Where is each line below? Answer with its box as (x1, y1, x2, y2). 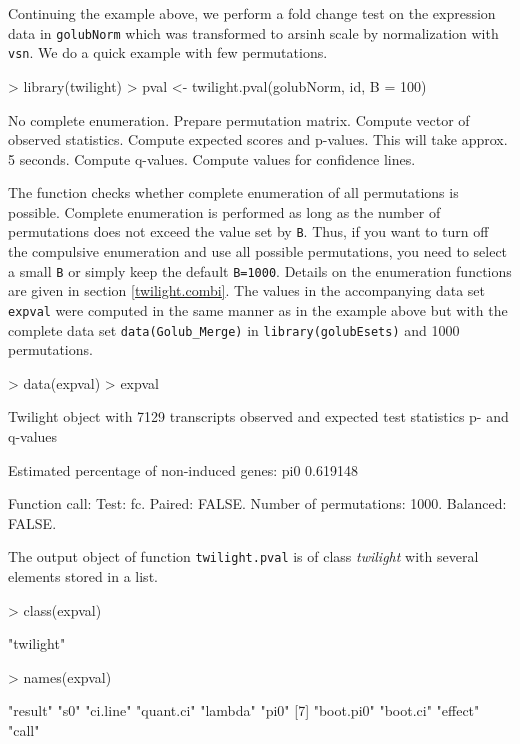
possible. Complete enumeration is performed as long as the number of (8, 201, 441, 222)
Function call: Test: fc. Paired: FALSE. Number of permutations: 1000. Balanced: (8, 493, 507, 514)
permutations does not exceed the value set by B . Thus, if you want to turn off (8, 221, 489, 242)
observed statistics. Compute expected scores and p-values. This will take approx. (8, 129, 508, 150)
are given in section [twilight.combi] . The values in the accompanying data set (8, 280, 486, 301)
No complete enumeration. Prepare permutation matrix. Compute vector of (8, 109, 470, 130)
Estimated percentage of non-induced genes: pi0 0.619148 (8, 459, 358, 480)
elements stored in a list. (8, 566, 158, 587)
